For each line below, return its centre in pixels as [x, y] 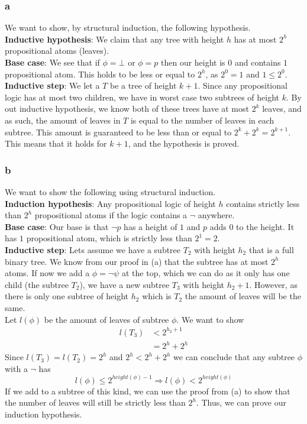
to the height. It [265, 226]
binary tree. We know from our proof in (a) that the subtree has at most [137, 261]
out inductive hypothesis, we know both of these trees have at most [127, 109]
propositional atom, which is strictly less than [109, 238]
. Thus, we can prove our [241, 402]
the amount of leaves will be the [243, 296]
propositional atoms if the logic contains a [111, 215]
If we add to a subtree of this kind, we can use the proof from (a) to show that [148, 391]
